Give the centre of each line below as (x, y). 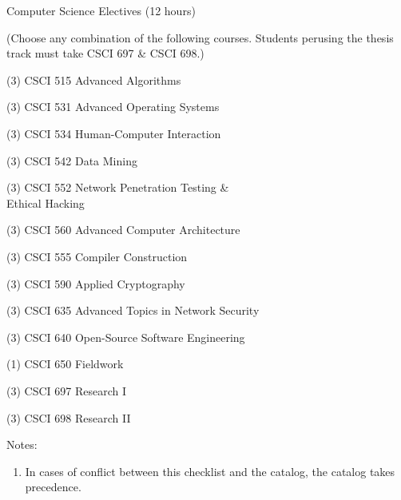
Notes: (22, 444)
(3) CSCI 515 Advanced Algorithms (94, 79)
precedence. (53, 487)
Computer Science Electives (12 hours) (101, 10)
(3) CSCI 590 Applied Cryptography (96, 283)
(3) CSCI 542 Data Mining (72, 160)
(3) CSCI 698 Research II (69, 417)
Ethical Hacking (46, 202)
